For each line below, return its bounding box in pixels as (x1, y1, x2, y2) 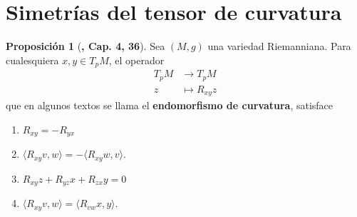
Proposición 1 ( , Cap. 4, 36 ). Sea (6, 39, 165, 54)
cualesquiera (6, 52, 59, 67)
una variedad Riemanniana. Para (207, 39, 351, 54)
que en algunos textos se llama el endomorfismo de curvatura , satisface (6, 98, 333, 113)
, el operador (108, 52, 165, 67)
